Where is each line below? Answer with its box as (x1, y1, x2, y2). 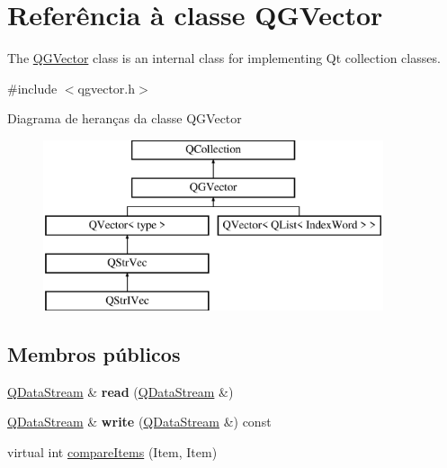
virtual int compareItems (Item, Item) (7, 442, 218, 461)
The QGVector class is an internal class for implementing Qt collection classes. (7, 49, 441, 67)
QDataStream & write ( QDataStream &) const (7, 412, 272, 431)
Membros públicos (7, 339, 181, 367)
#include (7, 78, 58, 97)
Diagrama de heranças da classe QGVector (7, 109, 242, 128)
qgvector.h (77, 78, 135, 97)
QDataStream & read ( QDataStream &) (7, 382, 234, 400)
